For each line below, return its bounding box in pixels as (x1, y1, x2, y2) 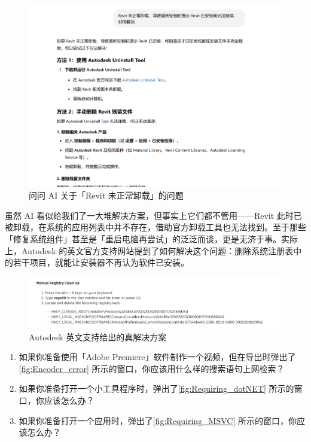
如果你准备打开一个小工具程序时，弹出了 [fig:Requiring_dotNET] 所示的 (19, 382, 294, 395)
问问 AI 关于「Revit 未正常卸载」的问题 (29, 189, 184, 202)
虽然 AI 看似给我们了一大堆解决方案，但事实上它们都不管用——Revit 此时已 (5, 209, 302, 221)
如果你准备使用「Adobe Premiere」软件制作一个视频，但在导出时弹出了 (19, 350, 296, 363)
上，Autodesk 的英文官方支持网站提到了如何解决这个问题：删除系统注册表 (5, 244, 294, 257)
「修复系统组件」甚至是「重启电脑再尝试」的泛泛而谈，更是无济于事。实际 (5, 233, 298, 245)
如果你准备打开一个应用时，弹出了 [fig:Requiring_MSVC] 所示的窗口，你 (19, 414, 297, 426)
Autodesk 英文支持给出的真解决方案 (29, 330, 167, 343)
